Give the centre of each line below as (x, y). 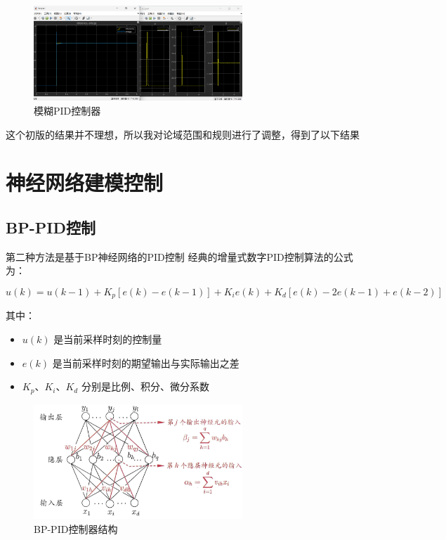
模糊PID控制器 (67, 110)
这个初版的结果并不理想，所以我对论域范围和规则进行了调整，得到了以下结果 (183, 134)
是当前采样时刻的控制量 (108, 339)
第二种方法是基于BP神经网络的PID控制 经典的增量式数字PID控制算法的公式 (179, 256)
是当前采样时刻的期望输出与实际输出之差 (146, 362)
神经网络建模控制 (85, 182)
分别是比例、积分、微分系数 (145, 386)
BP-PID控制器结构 (76, 528)
